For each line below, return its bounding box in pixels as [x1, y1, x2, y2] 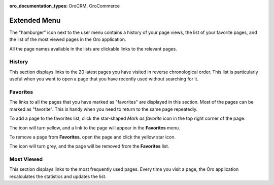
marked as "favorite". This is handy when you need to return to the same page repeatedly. [9, 106, 198, 112]
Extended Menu [9, 16, 61, 25]
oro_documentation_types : [9, 3, 68, 9]
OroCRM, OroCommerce [68, 3, 120, 9]
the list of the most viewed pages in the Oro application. [9, 36, 126, 42]
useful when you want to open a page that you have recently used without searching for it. [9, 76, 199, 82]
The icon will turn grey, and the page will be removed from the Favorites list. [9, 143, 169, 149]
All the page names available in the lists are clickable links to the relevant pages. [9, 45, 177, 52]
